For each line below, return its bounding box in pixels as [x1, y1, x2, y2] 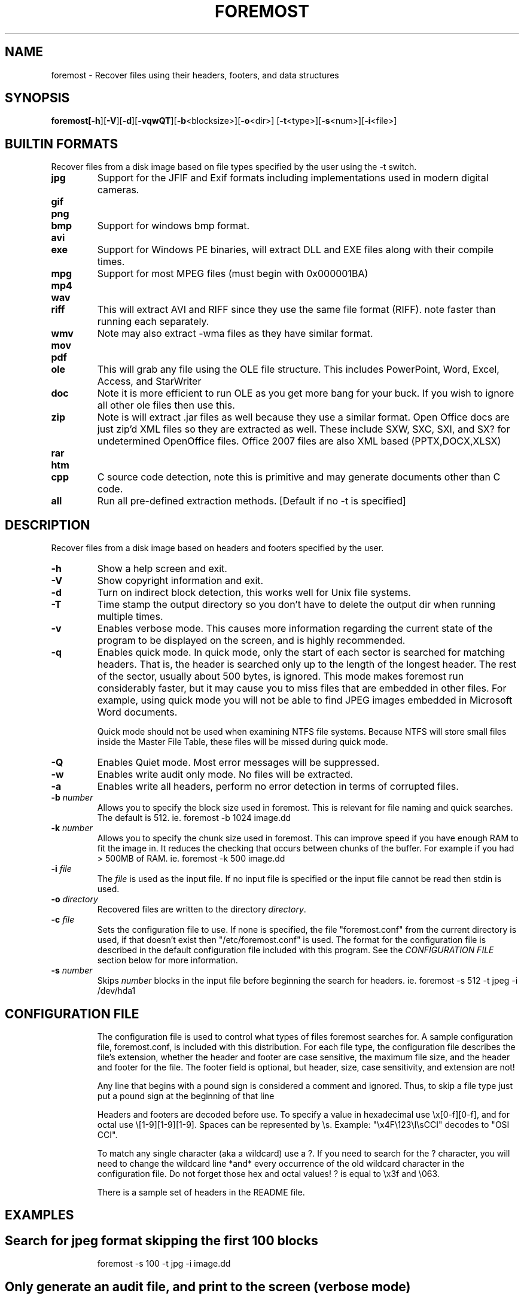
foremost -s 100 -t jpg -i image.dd [97, 1258, 231, 1269]
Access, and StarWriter [97, 375, 202, 388]
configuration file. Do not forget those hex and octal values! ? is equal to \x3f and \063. [97, 1168, 440, 1179]
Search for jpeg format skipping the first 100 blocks [5, 1233, 318, 1248]
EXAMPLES [5, 1207, 74, 1223]
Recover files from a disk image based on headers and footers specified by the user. [51, 543, 384, 553]
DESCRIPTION [5, 517, 90, 533]
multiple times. [97, 610, 163, 623]
